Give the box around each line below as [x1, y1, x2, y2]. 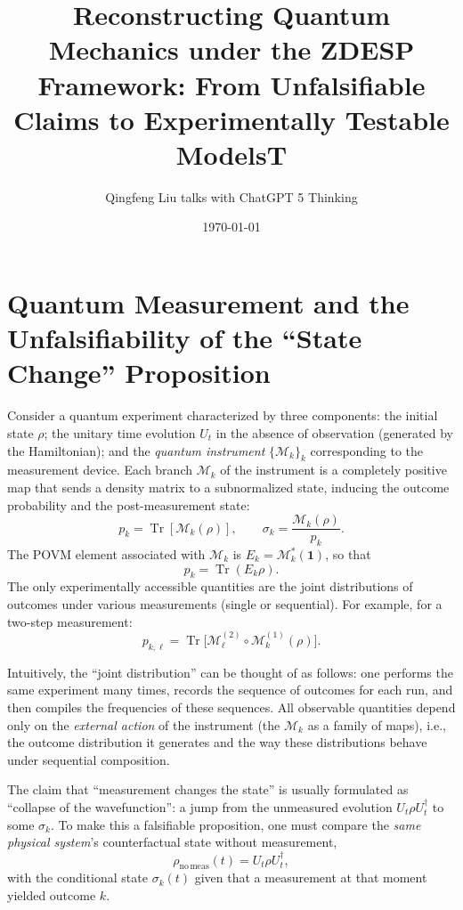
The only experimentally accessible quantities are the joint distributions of [7, 577, 413, 596]
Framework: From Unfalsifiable [37, 66, 426, 102]
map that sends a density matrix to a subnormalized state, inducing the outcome [7, 477, 450, 496]
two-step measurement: [7, 612, 133, 630]
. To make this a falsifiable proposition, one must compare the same [50, 815, 421, 833]
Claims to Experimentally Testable [13, 101, 450, 137]
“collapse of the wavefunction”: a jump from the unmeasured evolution [7, 797, 393, 816]
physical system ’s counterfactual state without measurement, [7, 833, 337, 851]
